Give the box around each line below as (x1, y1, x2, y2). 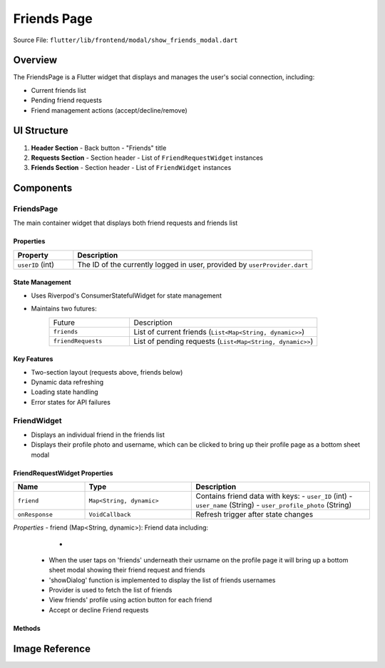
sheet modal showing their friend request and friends (48, 566, 206, 575)
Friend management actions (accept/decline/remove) (31, 106, 188, 114)
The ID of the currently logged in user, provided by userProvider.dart (77, 259, 309, 269)
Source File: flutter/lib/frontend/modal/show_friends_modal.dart (13, 36, 238, 44)
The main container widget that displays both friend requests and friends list (13, 218, 238, 228)
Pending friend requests (31, 96, 103, 105)
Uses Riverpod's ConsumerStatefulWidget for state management (31, 291, 222, 300)
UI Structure (13, 125, 68, 137)
